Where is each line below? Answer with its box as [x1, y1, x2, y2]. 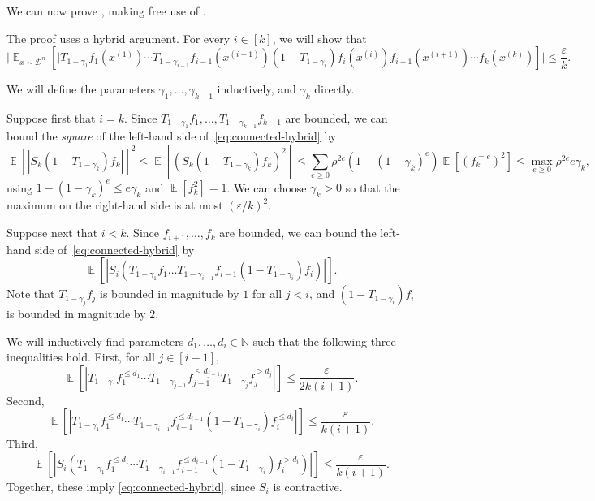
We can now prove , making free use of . [6, 2, 206, 19]
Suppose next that [6, 224, 98, 241]
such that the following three [252, 332, 396, 349]
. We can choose [226, 179, 307, 196]
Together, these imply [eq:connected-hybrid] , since [6, 477, 256, 495]
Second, [6, 391, 45, 408]
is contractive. [273, 477, 343, 495]
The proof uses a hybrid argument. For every [6, 29, 231, 46]
